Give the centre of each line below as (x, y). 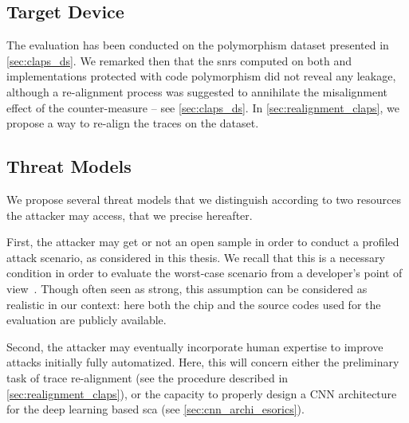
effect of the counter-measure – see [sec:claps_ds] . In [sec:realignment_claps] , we (203, 107)
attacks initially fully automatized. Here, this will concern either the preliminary (203, 362)
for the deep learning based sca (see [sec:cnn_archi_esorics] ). (155, 409)
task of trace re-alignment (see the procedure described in (147, 377)
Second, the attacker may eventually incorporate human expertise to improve (195, 346)
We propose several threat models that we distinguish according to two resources (204, 199)
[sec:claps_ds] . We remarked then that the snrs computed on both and (179, 60)
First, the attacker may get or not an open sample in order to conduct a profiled (203, 242)
